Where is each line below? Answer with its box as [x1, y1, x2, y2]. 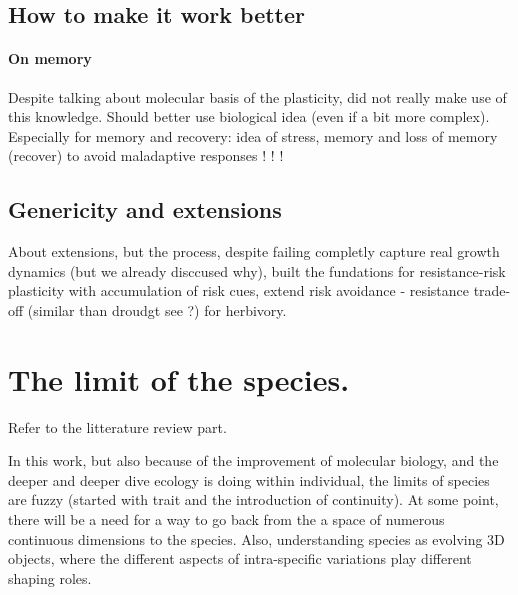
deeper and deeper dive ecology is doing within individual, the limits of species [8, 469, 490, 490]
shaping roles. [8, 567, 92, 588]
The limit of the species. [8, 358, 350, 399]
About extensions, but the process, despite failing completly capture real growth [8, 241, 500, 262]
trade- [473, 280, 511, 301]
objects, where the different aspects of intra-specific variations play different [8, 548, 472, 569]
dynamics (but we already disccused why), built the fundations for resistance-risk [8, 260, 506, 281]
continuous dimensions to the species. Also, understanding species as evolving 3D [8, 528, 505, 549]
